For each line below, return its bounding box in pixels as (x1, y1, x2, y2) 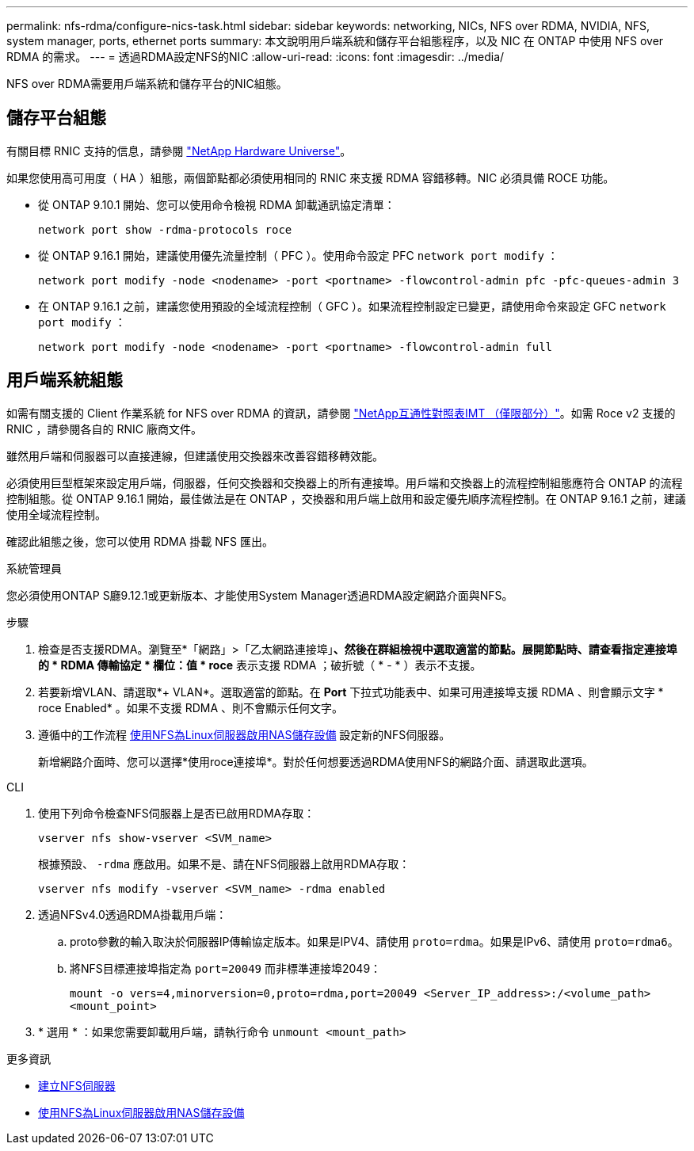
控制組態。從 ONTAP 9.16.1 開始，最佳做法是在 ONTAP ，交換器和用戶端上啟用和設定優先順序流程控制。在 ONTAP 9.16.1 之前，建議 (6, 491, 686, 505)
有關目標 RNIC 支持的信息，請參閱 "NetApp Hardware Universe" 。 (6, 143, 352, 158)
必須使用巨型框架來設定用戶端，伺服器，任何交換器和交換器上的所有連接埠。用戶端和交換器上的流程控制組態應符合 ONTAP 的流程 (6, 475, 683, 490)
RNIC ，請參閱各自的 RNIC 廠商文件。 (6, 421, 202, 436)
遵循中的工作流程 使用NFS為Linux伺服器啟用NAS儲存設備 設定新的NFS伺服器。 (38, 727, 451, 741)
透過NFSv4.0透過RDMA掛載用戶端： (38, 907, 227, 921)
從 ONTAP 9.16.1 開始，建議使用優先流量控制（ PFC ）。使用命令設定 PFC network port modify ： (38, 248, 559, 262)
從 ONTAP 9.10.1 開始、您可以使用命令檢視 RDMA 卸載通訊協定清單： (38, 197, 395, 212)
